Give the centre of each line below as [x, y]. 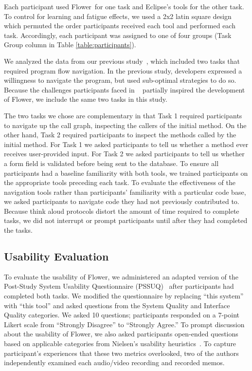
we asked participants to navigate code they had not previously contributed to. [122, 201]
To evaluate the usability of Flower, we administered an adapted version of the [121, 276]
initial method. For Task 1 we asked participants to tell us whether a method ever [126, 144]
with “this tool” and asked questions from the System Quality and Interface [117, 305]
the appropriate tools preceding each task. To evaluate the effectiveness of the [120, 182]
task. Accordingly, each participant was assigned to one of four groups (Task [118, 35]
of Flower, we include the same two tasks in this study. [86, 99]
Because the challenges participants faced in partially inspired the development [125, 89]
